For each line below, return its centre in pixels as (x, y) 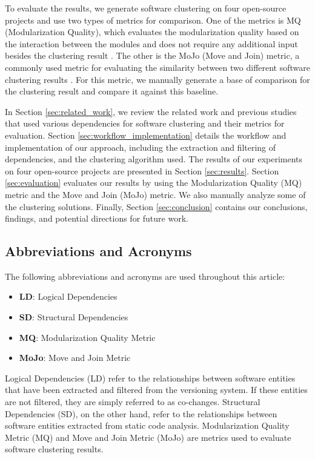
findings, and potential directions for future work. (97, 218)
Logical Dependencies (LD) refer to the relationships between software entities (150, 378)
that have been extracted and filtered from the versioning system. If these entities (156, 390)
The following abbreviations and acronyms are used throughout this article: (145, 276)
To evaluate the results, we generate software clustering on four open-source (146, 8)
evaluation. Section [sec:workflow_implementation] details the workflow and (146, 135)
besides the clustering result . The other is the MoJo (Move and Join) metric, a (152, 55)
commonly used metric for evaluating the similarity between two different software (157, 67)
